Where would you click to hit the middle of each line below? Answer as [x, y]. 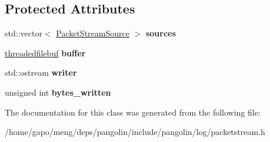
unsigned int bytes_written [58, 92]
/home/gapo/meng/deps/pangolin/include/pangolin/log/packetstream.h [135, 132]
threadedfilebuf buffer [45, 53]
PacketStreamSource [93, 33]
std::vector [24, 33]
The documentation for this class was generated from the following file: [133, 112]
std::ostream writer [41, 72]
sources [161, 33]
